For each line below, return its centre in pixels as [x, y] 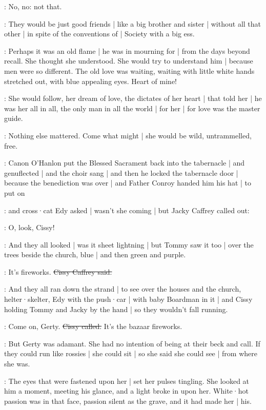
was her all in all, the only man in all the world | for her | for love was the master [132, 108]
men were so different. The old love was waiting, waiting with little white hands [129, 70]
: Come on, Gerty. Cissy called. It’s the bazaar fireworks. [93, 326]
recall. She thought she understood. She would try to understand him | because [129, 61]
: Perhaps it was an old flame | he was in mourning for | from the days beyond [127, 50]
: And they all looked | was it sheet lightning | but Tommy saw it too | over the [129, 244]
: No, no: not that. [33, 6]
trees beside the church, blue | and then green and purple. [95, 254]
